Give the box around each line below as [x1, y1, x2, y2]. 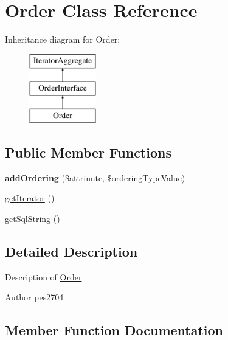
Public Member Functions [5, 143, 171, 162]
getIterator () [5, 192, 55, 204]
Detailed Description [5, 242, 138, 261]
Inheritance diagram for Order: [5, 33, 120, 46]
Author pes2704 [5, 291, 64, 304]
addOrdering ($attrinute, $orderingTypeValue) [5, 171, 185, 184]
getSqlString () [5, 212, 60, 225]
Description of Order [5, 270, 82, 283]
